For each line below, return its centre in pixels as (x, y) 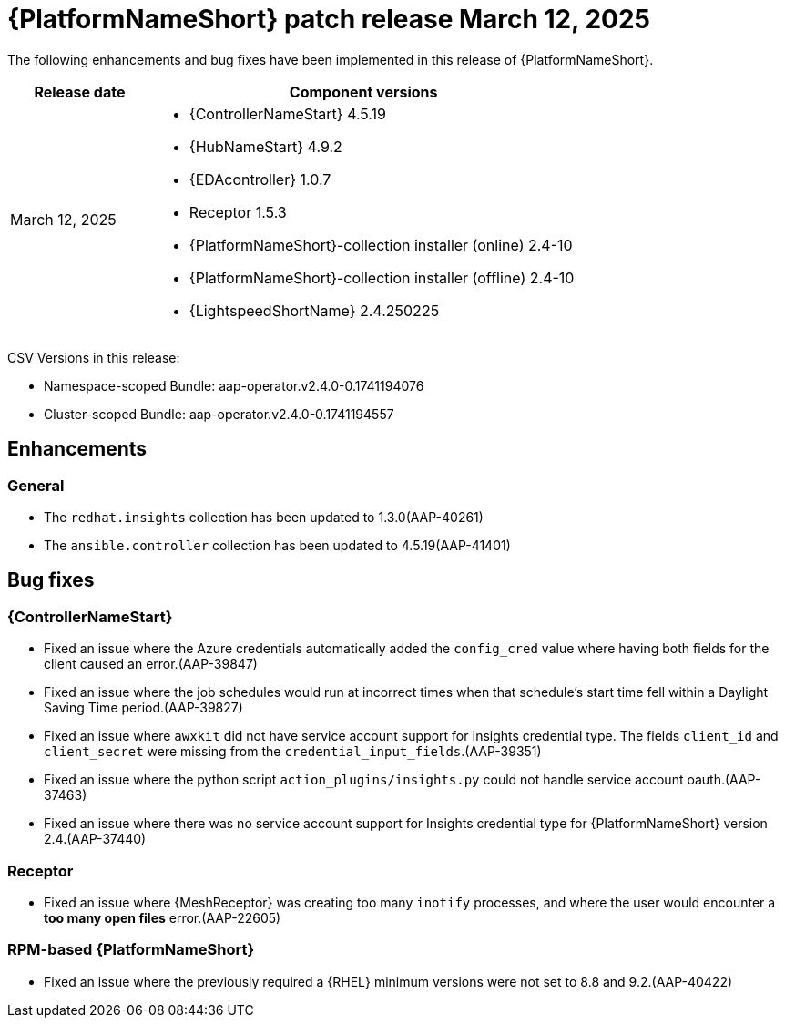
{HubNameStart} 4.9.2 (265, 146)
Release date (80, 92)
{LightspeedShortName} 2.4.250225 (314, 310)
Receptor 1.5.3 (238, 212)
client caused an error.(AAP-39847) (151, 664)
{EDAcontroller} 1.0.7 (260, 179)
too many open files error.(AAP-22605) (163, 917)
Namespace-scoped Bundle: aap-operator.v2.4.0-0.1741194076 (234, 385)
